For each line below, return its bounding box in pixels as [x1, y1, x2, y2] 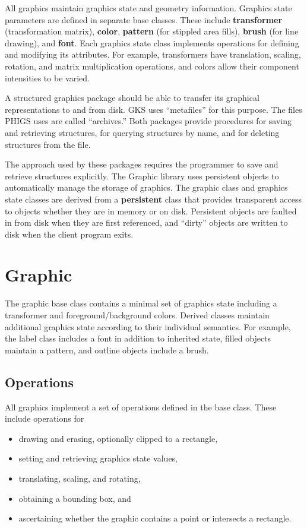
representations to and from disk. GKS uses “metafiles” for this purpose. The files [5, 103, 302, 115]
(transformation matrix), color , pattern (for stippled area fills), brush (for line [5, 25, 299, 37]
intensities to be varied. [5, 71, 90, 84]
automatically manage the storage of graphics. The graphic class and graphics [5, 181, 288, 194]
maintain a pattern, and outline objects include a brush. [5, 343, 209, 356]
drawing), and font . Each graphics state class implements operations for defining [5, 36, 299, 49]
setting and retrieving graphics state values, [18, 452, 178, 464]
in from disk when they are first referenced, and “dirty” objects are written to [5, 216, 288, 229]
